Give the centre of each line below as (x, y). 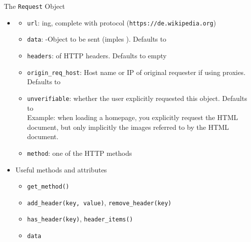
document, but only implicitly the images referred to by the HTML (128, 127)
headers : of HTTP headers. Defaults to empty (97, 55)
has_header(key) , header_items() (80, 219)
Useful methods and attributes (61, 169)
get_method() (48, 187)
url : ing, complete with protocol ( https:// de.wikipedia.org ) (122, 22)
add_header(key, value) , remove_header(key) (99, 202)
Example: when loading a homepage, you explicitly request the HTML (133, 117)
